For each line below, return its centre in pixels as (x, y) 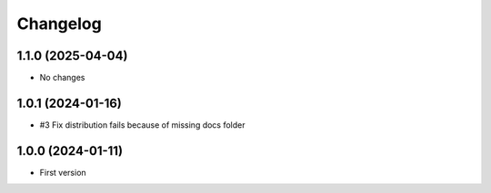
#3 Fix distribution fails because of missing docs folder (142, 125)
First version (63, 172)
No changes (62, 78)
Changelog (59, 24)
